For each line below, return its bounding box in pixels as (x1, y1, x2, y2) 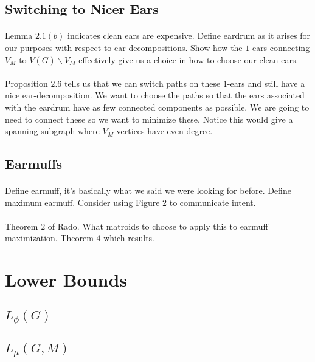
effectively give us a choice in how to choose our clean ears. (78, 53, 299, 66)
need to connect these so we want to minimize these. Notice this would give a (5, 112, 293, 125)
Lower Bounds (5, 267, 128, 292)
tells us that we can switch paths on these (64, 77, 221, 89)
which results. (103, 231, 154, 244)
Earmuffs (5, 154, 63, 173)
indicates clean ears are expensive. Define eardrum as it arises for (67, 29, 311, 42)
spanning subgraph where (5, 125, 100, 137)
